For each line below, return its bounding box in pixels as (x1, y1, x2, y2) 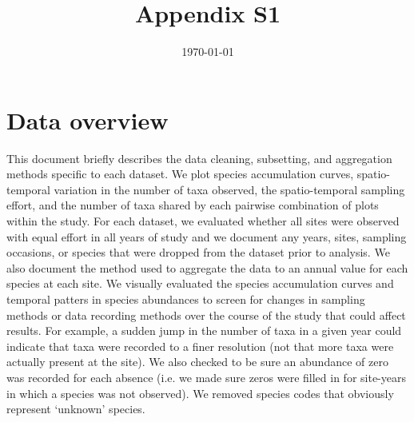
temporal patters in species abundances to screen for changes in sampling (6, 291, 365, 307)
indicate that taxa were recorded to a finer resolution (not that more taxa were (6, 337, 394, 354)
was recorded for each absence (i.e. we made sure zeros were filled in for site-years (6, 368, 406, 385)
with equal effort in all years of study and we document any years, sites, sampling (6, 228, 407, 245)
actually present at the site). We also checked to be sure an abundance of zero (6, 353, 388, 370)
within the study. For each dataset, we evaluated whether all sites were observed (6, 213, 400, 229)
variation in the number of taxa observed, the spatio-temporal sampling (54, 181, 405, 197)
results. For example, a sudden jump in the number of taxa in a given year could (6, 322, 402, 339)
